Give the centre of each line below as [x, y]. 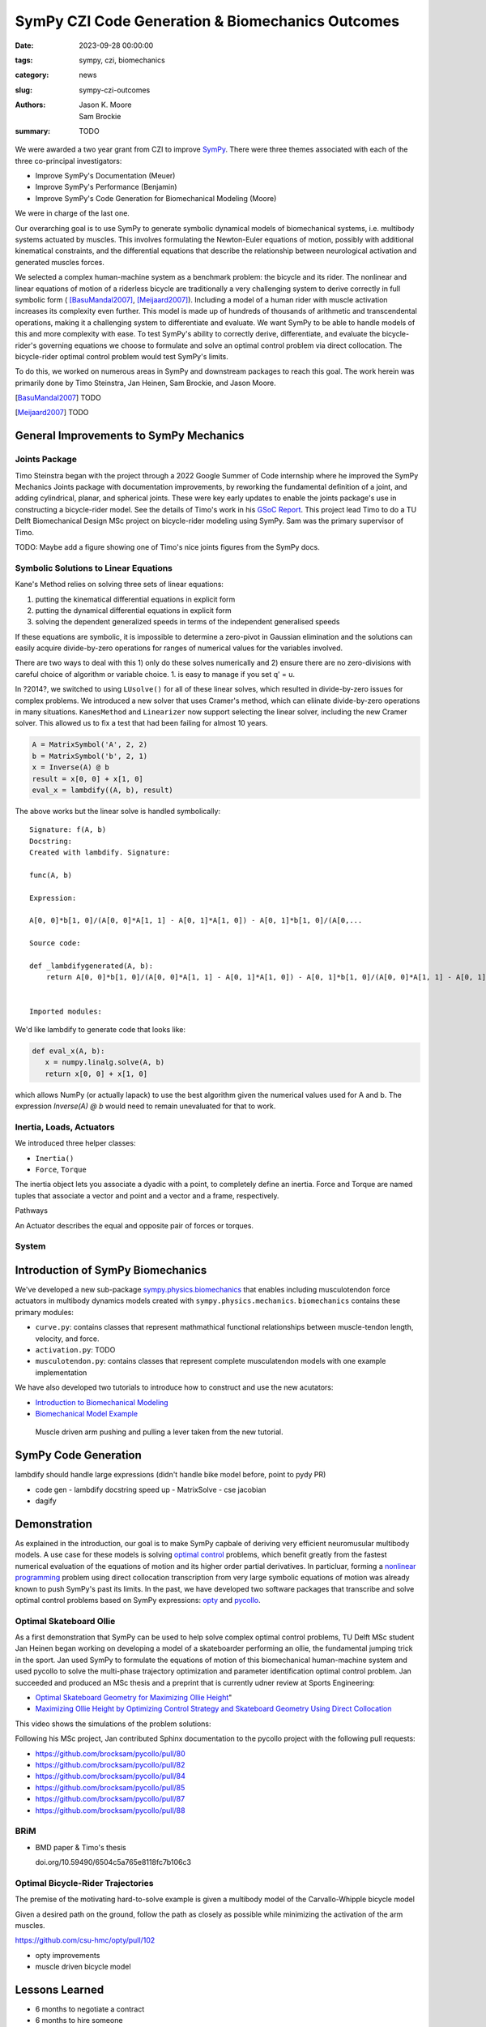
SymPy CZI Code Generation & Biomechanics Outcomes [207, 21]
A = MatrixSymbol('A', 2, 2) [90, 745]
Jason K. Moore [105, 105]
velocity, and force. [68, 1339]
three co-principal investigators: [68, 161]
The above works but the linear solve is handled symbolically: [118, 811]
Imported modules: [66, 1011]
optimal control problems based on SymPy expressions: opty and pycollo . [138, 1600]
